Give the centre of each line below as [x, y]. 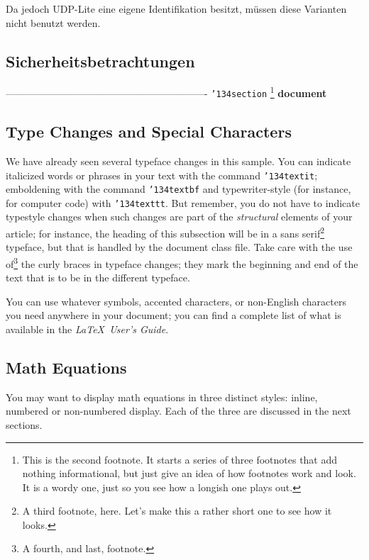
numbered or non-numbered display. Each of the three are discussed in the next [178, 411]
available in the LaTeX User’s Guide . [87, 329]
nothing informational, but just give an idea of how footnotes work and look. [189, 473]
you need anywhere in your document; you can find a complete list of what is [174, 315]
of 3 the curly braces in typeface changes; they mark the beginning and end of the [182, 262]
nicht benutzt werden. [53, 22]
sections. [24, 424]
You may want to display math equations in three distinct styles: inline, [162, 397]
